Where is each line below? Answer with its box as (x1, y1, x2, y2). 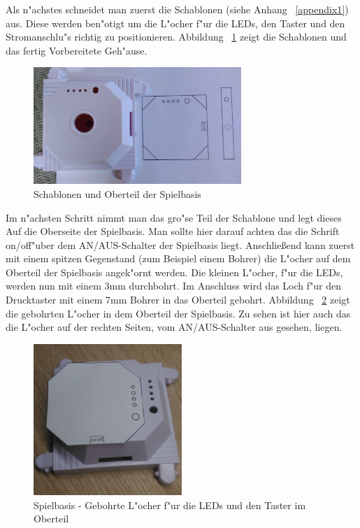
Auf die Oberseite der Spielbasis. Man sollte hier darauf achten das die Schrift (6, 224, 340, 238)
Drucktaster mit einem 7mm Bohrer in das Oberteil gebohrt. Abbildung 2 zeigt (6, 292, 350, 307)
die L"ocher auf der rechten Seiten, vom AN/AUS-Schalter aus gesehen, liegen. (6, 320, 343, 334)
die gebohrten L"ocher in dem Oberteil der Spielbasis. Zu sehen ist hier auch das (6, 306, 351, 320)
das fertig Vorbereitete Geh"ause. (6, 43, 147, 57)
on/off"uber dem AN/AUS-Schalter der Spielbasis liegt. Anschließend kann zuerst (6, 237, 355, 252)
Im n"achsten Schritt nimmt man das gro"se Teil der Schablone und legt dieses (6, 210, 342, 224)
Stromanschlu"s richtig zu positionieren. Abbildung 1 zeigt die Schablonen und (6, 29, 347, 44)
